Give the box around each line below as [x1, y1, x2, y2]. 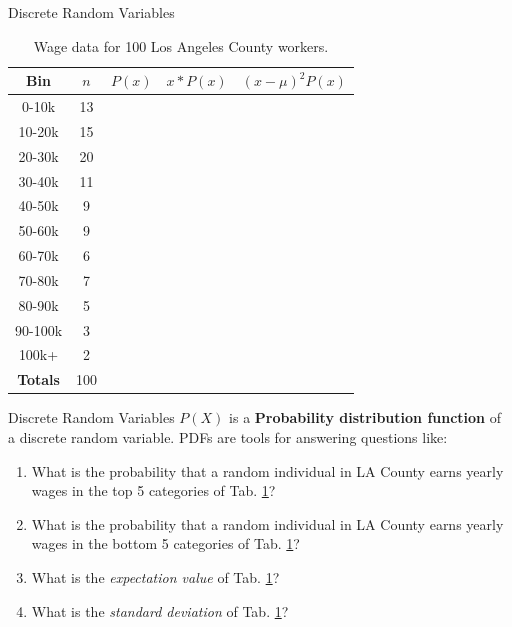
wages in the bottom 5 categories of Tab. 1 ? [31, 533, 300, 554]
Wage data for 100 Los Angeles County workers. [33, 35, 329, 56]
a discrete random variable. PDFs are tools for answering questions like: [8, 427, 448, 447]
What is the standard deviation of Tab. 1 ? [31, 600, 289, 621]
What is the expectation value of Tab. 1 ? [31, 566, 280, 587]
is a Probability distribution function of [229, 407, 502, 428]
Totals [17, 369, 60, 390]
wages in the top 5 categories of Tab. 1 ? [31, 480, 276, 501]
